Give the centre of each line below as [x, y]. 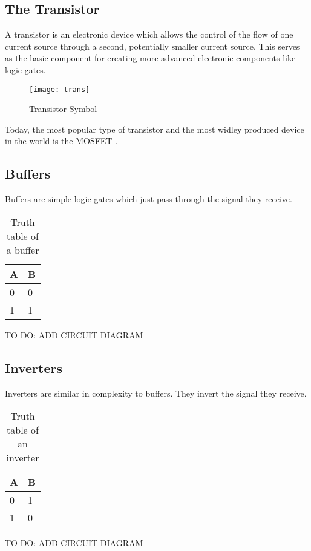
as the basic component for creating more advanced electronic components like [150, 58]
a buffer [23, 249]
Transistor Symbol [63, 109]
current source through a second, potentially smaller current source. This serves [152, 46]
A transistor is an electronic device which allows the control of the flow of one [149, 34]
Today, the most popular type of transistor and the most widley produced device [155, 129]
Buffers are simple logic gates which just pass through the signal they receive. [149, 199]
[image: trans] [60, 89]
